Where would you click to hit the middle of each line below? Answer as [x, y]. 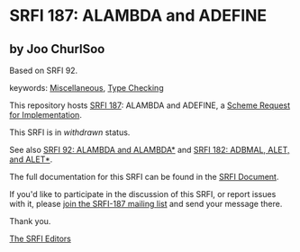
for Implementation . [46, 115]
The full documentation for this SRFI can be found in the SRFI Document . [144, 177]
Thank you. [30, 221]
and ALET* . [31, 159]
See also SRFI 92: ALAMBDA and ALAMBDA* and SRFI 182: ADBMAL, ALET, [150, 150]
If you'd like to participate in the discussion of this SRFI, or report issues [143, 194]
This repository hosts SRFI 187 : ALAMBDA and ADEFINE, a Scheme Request [150, 105]
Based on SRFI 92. [44, 70]
